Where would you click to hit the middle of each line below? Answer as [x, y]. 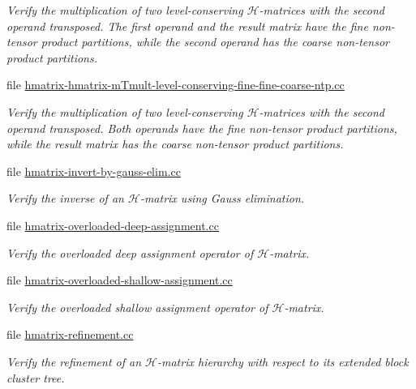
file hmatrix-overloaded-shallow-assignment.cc [120, 280]
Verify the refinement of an [74, 361]
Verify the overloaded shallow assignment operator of [137, 307]
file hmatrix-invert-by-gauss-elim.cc [94, 171]
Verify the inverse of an [65, 198]
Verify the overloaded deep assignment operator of [130, 252]
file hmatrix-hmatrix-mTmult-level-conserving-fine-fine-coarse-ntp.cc [176, 85]
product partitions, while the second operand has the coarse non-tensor [215, 42]
